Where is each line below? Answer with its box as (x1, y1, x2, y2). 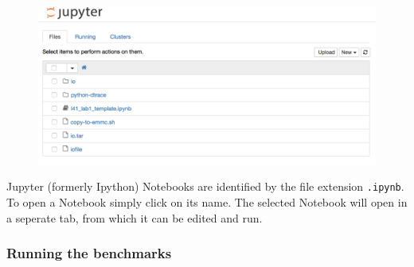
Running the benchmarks (6, 243, 172, 263)
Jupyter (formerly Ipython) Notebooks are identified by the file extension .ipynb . (6, 178, 404, 195)
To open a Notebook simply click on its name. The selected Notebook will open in (6, 194, 408, 210)
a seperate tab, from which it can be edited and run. (6, 209, 263, 226)
